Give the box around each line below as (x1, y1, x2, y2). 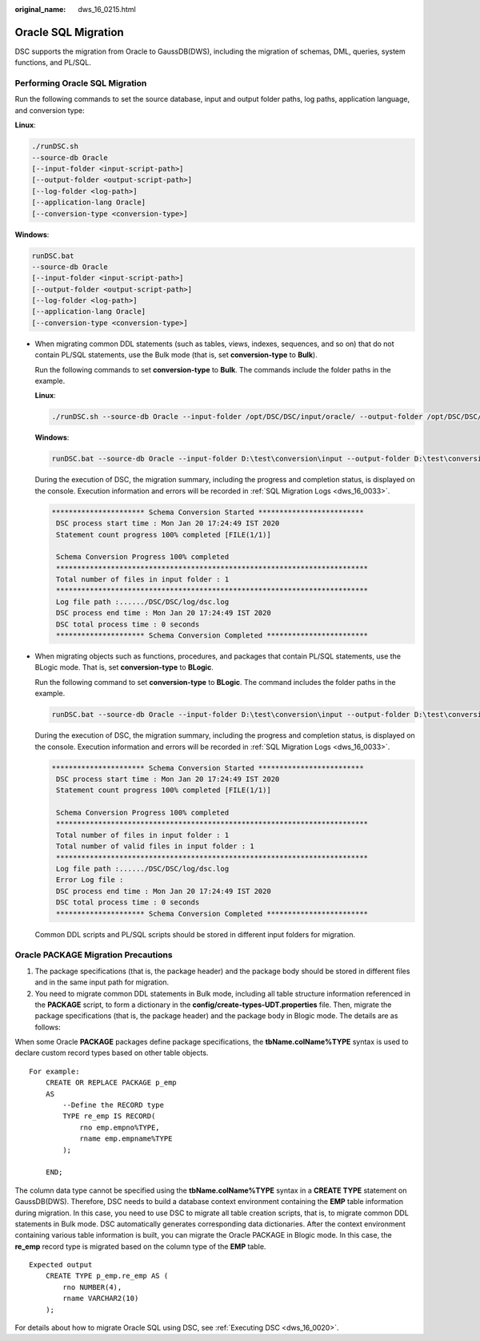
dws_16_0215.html (78, 5, 136, 14)
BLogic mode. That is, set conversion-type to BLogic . (34, 662, 214, 672)
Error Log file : (56, 876, 124, 884)
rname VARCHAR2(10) (62, 1294, 139, 1303)
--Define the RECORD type (62, 1101, 164, 1109)
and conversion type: (14, 105, 86, 115)
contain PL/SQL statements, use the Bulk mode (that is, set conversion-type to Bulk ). (34, 350, 318, 360)
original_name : (14, 5, 66, 14)
